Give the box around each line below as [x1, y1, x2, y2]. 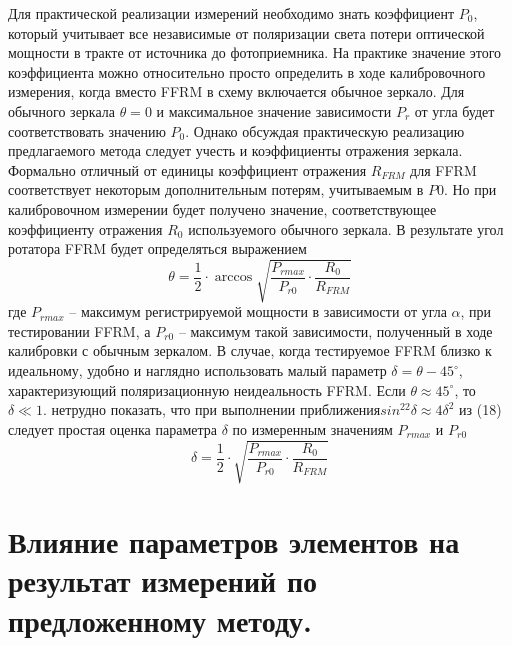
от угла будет [414, 100, 495, 121]
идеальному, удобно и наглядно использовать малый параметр [8, 360, 387, 381]
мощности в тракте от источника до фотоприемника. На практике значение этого [8, 42, 502, 63]
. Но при [443, 179, 497, 200]
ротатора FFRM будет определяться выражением [8, 238, 307, 259]
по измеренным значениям [232, 418, 393, 439]
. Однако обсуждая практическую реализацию [185, 120, 465, 141]
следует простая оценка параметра [8, 418, 217, 439]
